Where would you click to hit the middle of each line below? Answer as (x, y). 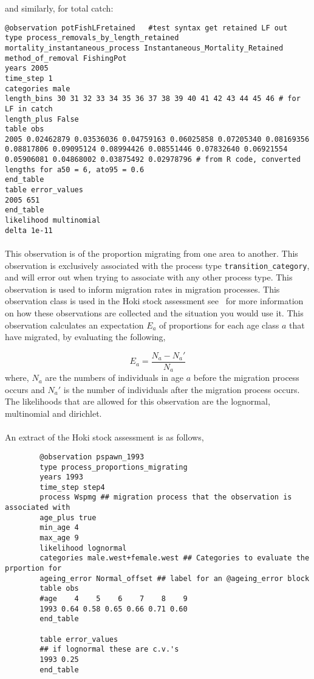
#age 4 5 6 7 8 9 (114, 599)
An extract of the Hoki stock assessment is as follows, (104, 437)
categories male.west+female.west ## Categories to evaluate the (175, 558)
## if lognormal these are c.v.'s (109, 649)
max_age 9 (59, 538)
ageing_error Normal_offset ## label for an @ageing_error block (175, 578)
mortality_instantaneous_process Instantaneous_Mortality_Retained (144, 48)
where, (17, 378)
